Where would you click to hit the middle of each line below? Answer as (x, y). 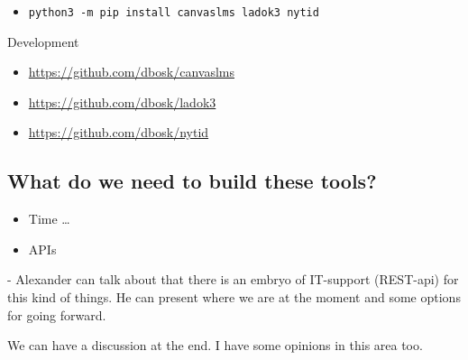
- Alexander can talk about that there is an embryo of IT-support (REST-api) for (233, 279)
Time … (49, 219)
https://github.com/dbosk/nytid (119, 132)
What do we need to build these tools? (192, 181)
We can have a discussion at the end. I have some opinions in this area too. (215, 345)
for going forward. (57, 314)
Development (43, 41)
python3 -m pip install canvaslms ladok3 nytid (174, 13)
